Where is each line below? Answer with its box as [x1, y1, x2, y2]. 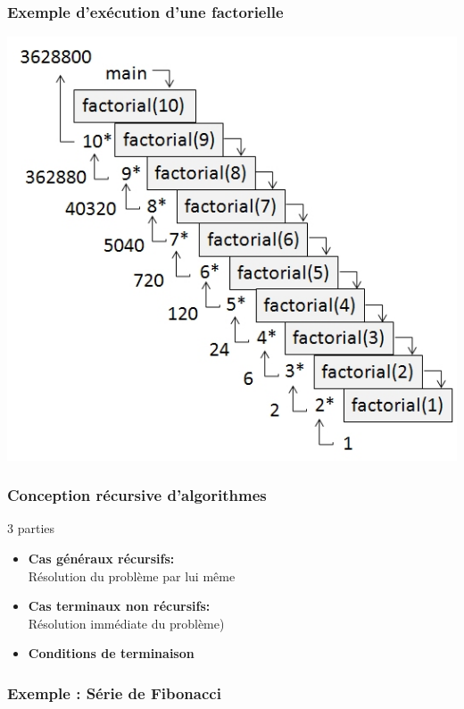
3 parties [7, 519, 55, 538]
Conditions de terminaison [28, 644, 195, 663]
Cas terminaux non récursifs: [28, 596, 211, 615]
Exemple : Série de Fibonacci [7, 681, 221, 704]
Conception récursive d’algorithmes [7, 484, 267, 506]
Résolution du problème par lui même [28, 566, 236, 585]
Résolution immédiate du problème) [28, 613, 225, 632]
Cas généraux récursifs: [28, 549, 175, 568]
